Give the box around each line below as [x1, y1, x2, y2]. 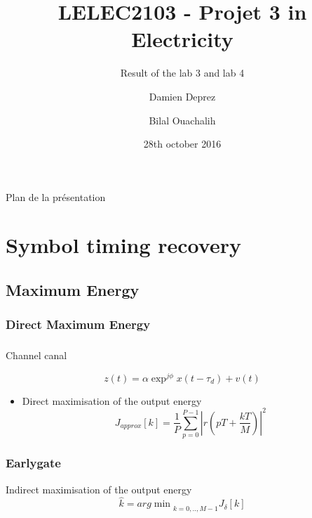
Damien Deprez [149, 89, 216, 103]
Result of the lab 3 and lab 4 [120, 65, 245, 80]
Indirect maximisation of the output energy [6, 481, 192, 496]
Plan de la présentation [6, 189, 106, 204]
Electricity [131, 25, 233, 53]
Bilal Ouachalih [149, 112, 216, 127]
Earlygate [6, 454, 61, 472]
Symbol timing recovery [6, 231, 241, 259]
